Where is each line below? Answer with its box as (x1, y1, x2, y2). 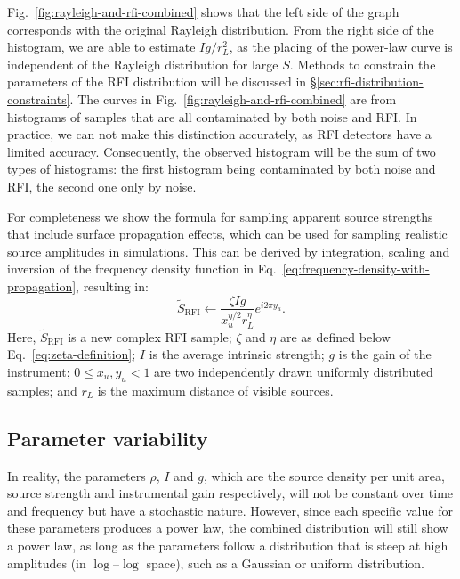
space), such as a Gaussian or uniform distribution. (146, 553, 424, 572)
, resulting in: (76, 276, 149, 295)
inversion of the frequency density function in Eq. (7, 259, 277, 278)
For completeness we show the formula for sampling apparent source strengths (7, 207, 433, 225)
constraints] (7, 89, 70, 108)
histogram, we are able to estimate (7, 37, 196, 56)
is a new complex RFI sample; (68, 327, 232, 346)
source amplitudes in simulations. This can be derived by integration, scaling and (7, 241, 450, 260)
